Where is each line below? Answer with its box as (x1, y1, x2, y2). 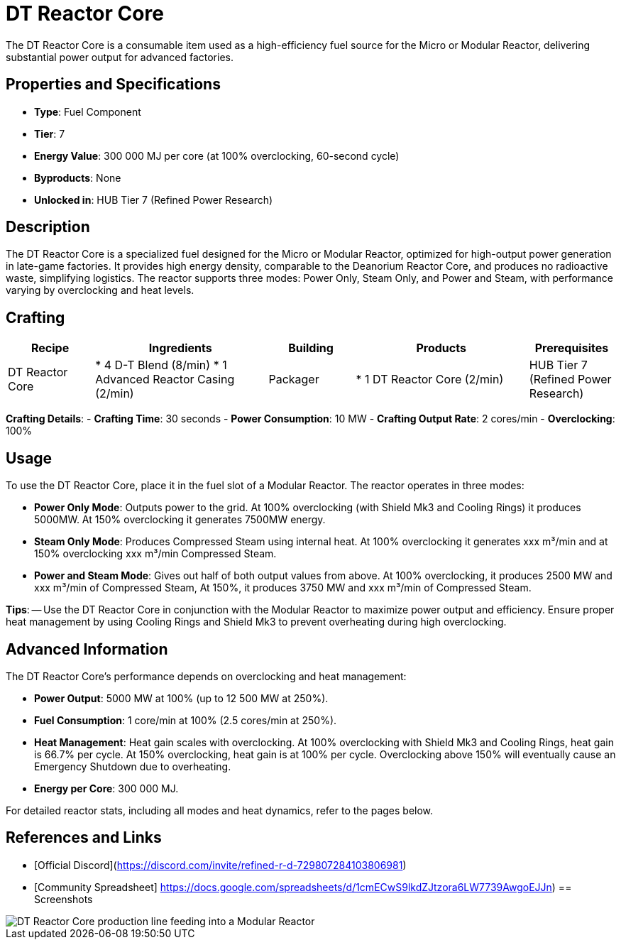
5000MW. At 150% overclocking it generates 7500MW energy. (34, 513, 326, 526)
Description (6, 218, 90, 236)
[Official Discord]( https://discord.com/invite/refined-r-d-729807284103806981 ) (34, 858, 407, 871)
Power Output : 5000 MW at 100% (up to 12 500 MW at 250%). (34, 692, 329, 704)
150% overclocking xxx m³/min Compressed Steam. (34, 547, 277, 560)
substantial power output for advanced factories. (6, 50, 234, 63)
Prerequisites (534, 341, 609, 356)
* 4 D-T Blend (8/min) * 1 (95, 358, 227, 373)
